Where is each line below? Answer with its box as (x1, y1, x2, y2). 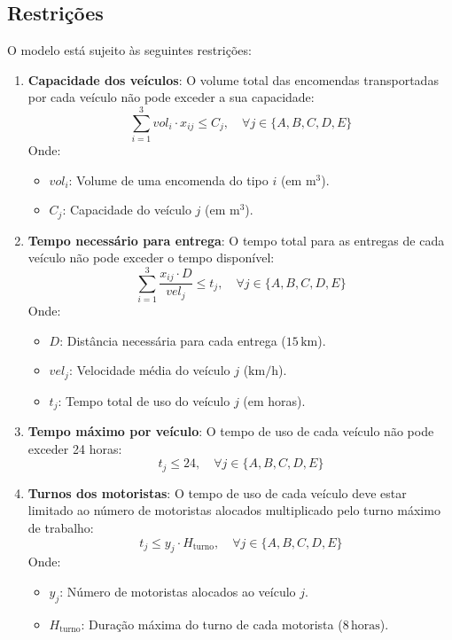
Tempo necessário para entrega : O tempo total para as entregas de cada (27, 230, 445, 249)
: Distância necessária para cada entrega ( (59, 331, 286, 349)
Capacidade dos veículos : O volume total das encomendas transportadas (27, 70, 439, 89)
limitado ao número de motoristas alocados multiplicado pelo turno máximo (27, 501, 440, 519)
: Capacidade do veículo (62, 200, 191, 219)
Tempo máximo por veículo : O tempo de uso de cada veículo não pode (27, 422, 434, 441)
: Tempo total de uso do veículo (58, 391, 230, 410)
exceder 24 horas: (27, 439, 122, 457)
